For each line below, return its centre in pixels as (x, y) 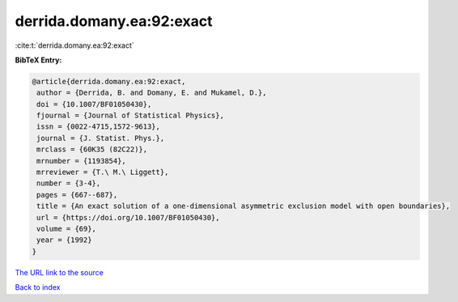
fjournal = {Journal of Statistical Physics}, (130, 116)
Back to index (38, 287)
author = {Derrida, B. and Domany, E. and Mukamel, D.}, (152, 93)
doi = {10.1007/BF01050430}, (94, 104)
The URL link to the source (59, 272)
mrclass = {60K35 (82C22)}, (92, 149)
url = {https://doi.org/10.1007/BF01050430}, (128, 217)
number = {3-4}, (69, 183)
